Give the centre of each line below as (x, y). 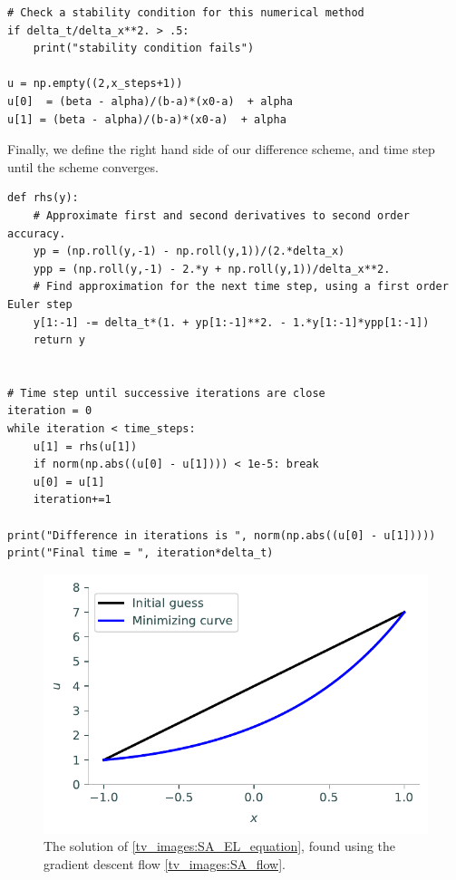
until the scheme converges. (83, 166)
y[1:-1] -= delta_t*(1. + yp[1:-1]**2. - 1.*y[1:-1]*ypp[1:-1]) (231, 322)
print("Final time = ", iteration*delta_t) (141, 553)
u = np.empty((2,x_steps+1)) (95, 84)
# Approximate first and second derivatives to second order (221, 215)
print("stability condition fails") (144, 48)
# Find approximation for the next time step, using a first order (241, 287)
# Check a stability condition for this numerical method (186, 13)
